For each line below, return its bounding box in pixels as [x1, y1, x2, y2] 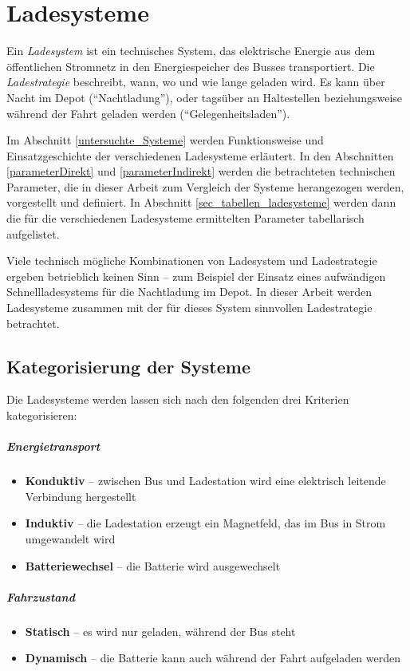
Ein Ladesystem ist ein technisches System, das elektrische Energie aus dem [6, 42, 376, 59]
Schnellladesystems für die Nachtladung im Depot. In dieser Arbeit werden [6, 283, 372, 300]
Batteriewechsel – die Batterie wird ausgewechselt [25, 557, 281, 574]
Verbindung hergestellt [25, 487, 136, 504]
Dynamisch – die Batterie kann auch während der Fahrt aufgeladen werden [25, 649, 400, 666]
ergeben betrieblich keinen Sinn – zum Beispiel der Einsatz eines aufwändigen [6, 267, 386, 284]
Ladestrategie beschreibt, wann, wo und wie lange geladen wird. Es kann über [6, 73, 385, 90]
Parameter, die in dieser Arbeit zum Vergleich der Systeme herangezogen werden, [6, 178, 404, 195]
